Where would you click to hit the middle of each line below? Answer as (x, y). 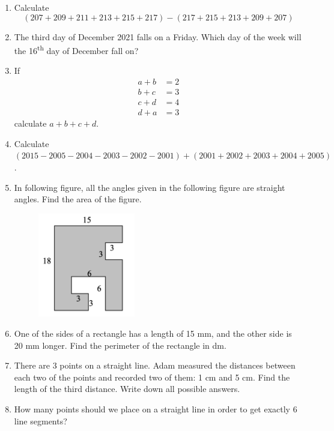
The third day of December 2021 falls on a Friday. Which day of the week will (158, 36)
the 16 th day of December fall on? (76, 50)
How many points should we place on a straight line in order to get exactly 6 (156, 408)
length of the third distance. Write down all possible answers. (127, 389)
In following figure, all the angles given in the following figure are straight (150, 187)
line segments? (41, 420)
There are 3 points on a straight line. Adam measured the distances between (155, 365)
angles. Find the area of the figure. (78, 199)
